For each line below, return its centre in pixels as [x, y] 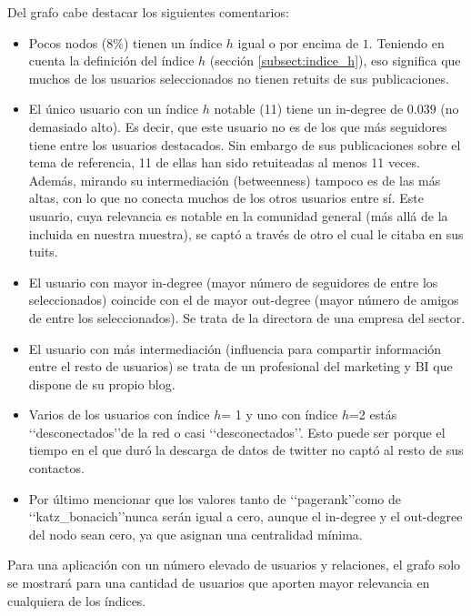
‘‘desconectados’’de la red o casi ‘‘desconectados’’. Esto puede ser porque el [237, 432]
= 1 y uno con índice [280, 414]
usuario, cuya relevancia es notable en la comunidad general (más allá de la [238, 215]
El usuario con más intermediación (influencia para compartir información [235, 348]
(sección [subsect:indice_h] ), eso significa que [335, 61]
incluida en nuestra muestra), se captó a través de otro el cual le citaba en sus [246, 233]
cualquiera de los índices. [77, 600]
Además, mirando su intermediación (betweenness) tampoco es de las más [235, 180]
